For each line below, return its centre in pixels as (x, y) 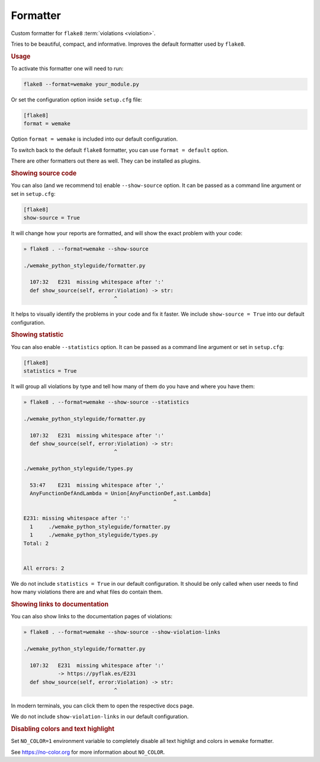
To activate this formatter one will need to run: (67, 68)
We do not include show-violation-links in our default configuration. (100, 717)
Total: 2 (36, 543)
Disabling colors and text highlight (63, 729)
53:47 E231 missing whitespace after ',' (97, 485)
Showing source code (44, 173)
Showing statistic (37, 335)
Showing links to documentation (60, 604)
